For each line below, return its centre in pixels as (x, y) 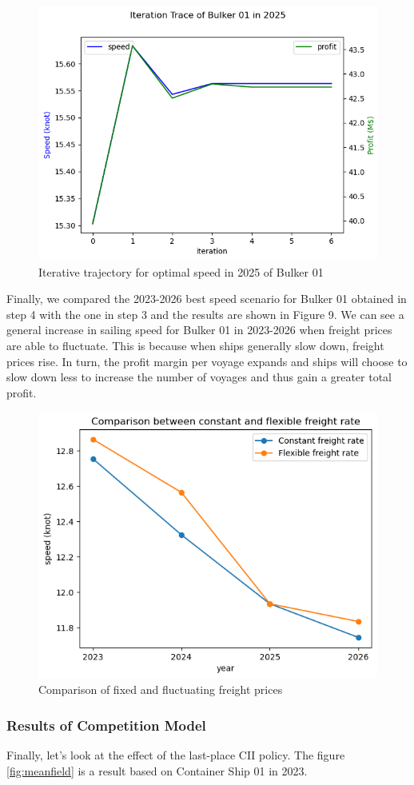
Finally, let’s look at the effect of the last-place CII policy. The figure (176, 755)
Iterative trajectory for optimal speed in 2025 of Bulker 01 (181, 271)
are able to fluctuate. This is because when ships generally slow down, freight (195, 345)
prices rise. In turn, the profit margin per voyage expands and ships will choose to (207, 361)
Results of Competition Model (106, 725)
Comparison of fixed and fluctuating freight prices (161, 689)
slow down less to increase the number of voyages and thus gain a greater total (199, 377)
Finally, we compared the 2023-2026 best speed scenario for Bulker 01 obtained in (207, 299)
